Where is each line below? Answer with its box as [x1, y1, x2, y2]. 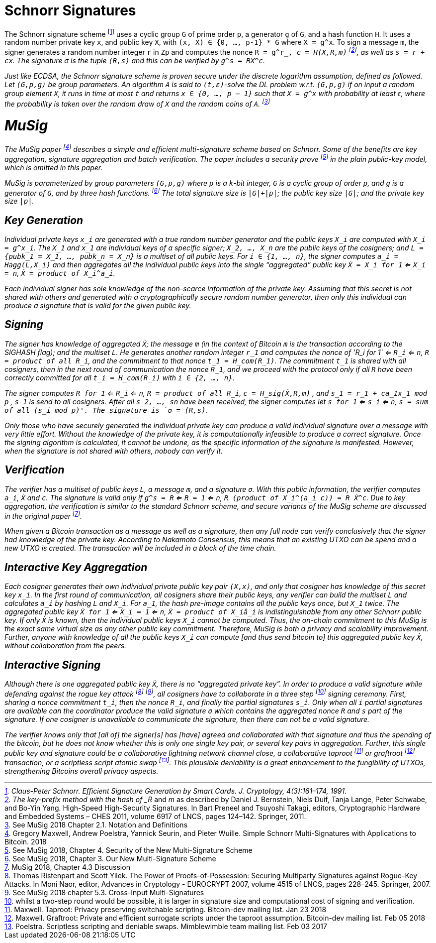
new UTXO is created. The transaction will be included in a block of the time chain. [4, 544, 276, 553]
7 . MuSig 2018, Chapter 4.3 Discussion [4, 863, 130, 872]
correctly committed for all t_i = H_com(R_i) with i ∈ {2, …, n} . [4, 373, 235, 382]
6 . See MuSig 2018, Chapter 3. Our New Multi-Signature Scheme [4, 854, 216, 863]
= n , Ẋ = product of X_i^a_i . [4, 269, 115, 278]
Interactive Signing [4, 658, 101, 671]
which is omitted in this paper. [4, 163, 103, 172]
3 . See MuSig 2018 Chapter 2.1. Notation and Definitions [4, 821, 188, 829]
